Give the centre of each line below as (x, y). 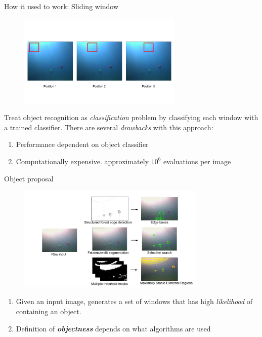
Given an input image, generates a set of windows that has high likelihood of (134, 301)
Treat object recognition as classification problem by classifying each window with (131, 117)
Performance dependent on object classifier (82, 144)
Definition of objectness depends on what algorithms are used (113, 328)
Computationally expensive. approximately (82, 161)
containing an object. (49, 311)
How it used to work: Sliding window (61, 6)
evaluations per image (197, 161)
